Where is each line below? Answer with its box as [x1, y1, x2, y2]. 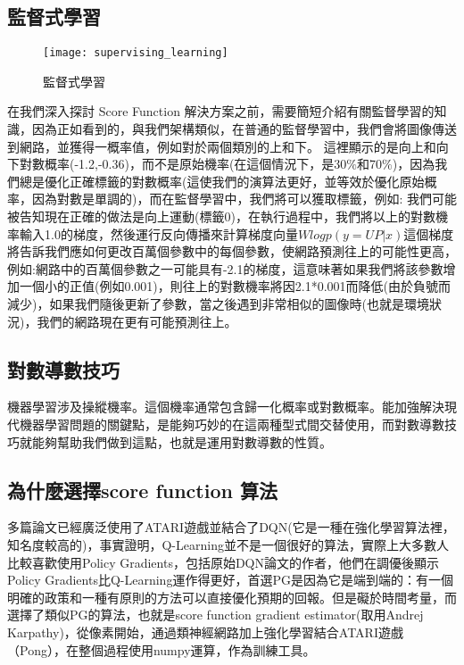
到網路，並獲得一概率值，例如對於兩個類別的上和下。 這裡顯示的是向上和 [7, 137, 436, 155]
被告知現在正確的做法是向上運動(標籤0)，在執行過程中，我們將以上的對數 [7, 207, 435, 226]
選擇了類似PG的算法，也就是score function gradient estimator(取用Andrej [7, 605, 424, 624]
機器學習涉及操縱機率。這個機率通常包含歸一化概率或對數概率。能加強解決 [7, 397, 444, 416]
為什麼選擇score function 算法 [7, 476, 278, 503]
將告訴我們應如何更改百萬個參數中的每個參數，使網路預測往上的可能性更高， [7, 242, 457, 261]
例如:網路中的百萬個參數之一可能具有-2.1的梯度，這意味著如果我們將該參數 [7, 259, 443, 278]
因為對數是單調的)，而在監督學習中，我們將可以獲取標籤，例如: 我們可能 [31, 189, 457, 208]
